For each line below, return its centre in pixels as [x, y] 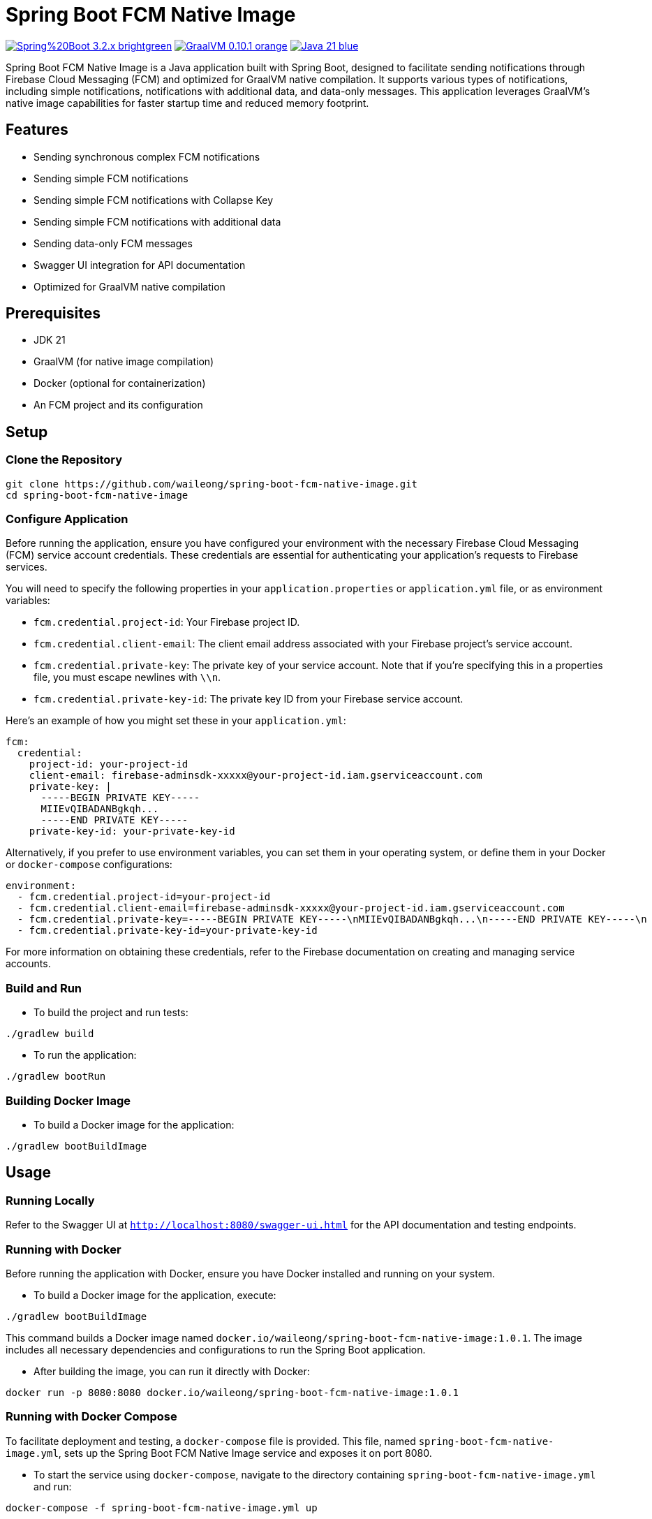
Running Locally [50, 1200]
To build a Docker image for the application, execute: [155, 1295]
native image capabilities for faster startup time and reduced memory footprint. [187, 103]
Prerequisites [53, 314]
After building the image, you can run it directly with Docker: [172, 1371]
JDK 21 [50, 340]
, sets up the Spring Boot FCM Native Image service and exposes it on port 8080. [245, 1453]
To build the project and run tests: [111, 1013]
